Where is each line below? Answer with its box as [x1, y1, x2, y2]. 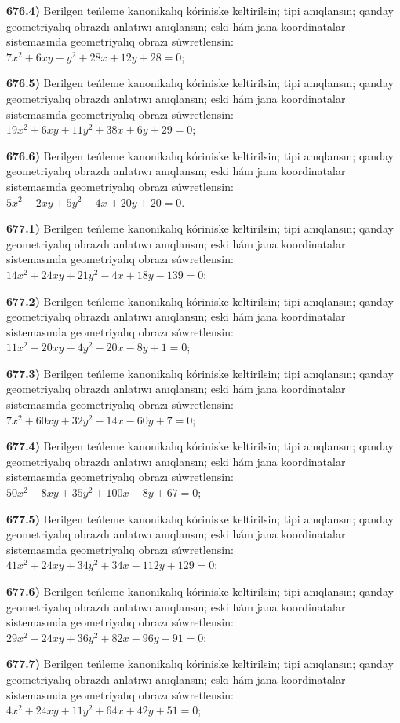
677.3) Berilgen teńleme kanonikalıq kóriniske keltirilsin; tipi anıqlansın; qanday [6, 365, 394, 381]
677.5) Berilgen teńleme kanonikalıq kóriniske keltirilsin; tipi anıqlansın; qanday [6, 510, 394, 527]
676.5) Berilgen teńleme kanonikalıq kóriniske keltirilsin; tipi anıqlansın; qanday [6, 75, 394, 91]
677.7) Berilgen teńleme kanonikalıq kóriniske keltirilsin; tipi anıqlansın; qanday [6, 655, 394, 672]
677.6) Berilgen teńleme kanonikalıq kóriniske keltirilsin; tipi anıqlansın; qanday [6, 583, 394, 599]
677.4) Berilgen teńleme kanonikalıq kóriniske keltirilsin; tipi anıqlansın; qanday [6, 438, 394, 454]
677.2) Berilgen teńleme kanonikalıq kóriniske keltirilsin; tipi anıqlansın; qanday [6, 292, 394, 309]
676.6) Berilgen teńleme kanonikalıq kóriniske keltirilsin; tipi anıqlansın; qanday [6, 147, 394, 163]
